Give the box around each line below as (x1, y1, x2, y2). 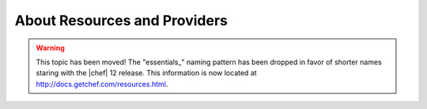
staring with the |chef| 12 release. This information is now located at (36, 68, 257, 78)
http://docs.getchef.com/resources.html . (36, 79, 168, 89)
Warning (36, 43, 65, 53)
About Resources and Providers (14, 12, 229, 29)
